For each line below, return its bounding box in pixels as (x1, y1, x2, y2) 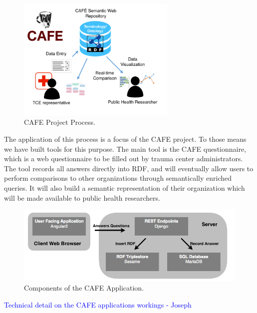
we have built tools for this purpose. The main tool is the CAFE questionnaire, (4, 143, 247, 154)
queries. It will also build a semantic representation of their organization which (4, 182, 245, 193)
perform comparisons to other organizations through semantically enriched (4, 173, 232, 183)
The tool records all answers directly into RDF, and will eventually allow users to (4, 163, 254, 173)
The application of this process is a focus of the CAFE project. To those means (4, 133, 247, 144)
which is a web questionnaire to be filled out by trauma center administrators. (4, 153, 243, 164)
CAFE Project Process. (24, 117, 95, 127)
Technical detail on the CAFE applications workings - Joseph (4, 299, 192, 310)
